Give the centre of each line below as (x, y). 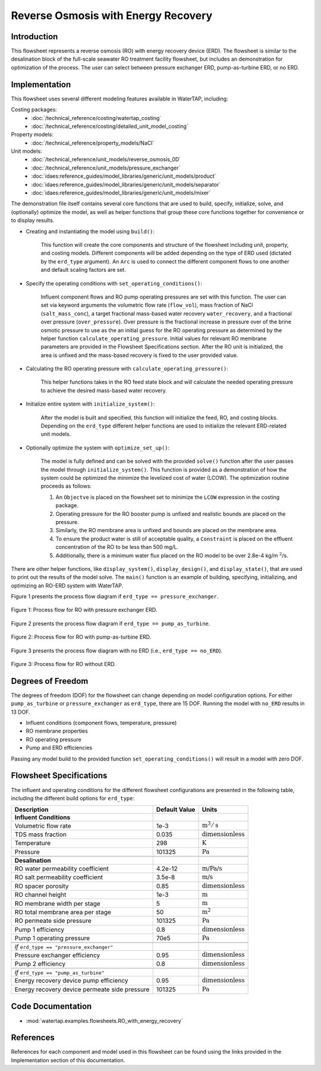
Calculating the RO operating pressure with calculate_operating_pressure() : (127, 369)
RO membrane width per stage (57, 903)
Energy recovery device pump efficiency (71, 981)
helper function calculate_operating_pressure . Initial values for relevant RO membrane (154, 338)
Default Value (176, 810)
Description (32, 810)
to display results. (33, 221)
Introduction (34, 37)
